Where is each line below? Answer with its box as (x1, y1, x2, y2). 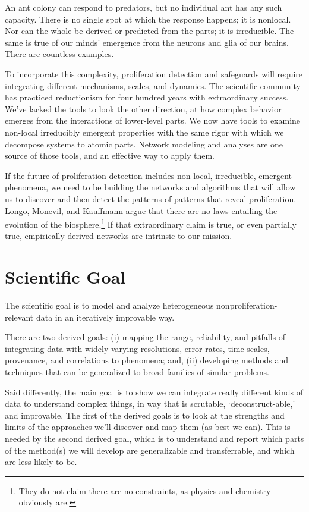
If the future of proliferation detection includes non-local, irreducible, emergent (5, 169, 292, 181)
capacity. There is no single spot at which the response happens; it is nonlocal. (5, 12, 291, 25)
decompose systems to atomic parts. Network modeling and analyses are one (5, 137, 283, 150)
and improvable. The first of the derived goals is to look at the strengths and (5, 409, 285, 421)
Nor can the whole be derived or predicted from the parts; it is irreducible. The (5, 24, 294, 37)
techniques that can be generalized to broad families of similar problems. (5, 366, 269, 378)
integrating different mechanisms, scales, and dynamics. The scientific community (5, 79, 301, 92)
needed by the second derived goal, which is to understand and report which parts (5, 432, 304, 444)
